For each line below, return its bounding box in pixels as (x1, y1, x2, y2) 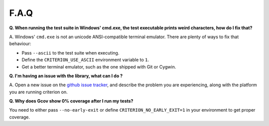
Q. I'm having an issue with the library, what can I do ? (9, 72, 123, 79)
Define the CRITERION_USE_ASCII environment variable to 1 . (21, 57, 149, 63)
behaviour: (9, 41, 31, 47)
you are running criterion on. (9, 89, 68, 95)
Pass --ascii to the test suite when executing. (21, 50, 120, 56)
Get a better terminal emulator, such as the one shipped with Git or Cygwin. (21, 63, 176, 69)
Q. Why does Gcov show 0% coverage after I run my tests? (9, 98, 134, 104)
